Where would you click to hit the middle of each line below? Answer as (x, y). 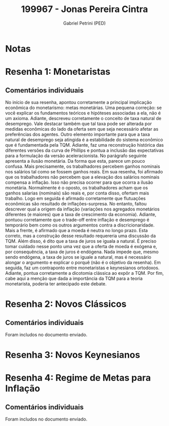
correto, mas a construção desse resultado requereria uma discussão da (80, 236)
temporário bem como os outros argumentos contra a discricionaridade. (80, 225)
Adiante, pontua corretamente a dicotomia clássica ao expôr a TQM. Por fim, (84, 273)
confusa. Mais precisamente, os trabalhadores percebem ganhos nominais (83, 166)
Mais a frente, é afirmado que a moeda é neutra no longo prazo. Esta (77, 230)
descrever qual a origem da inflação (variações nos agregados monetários (82, 209)
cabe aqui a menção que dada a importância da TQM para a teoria (74, 278)
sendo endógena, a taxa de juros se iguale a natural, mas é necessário (78, 257)
